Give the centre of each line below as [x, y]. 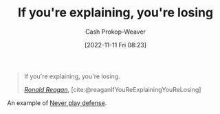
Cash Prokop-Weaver [115, 32]
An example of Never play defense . [57, 103]
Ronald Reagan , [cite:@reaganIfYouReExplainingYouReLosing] [112, 89]
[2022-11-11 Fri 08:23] [115, 45]
